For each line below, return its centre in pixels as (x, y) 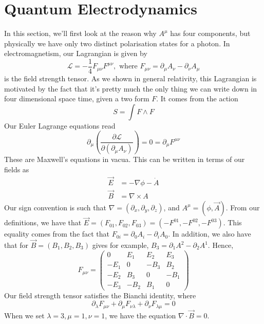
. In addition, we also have (210, 234)
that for (16, 245)
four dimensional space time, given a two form (77, 98)
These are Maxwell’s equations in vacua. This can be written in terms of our (125, 159)
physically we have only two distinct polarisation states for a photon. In (117, 43)
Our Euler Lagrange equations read (60, 125)
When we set (24, 315)
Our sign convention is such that (55, 207)
